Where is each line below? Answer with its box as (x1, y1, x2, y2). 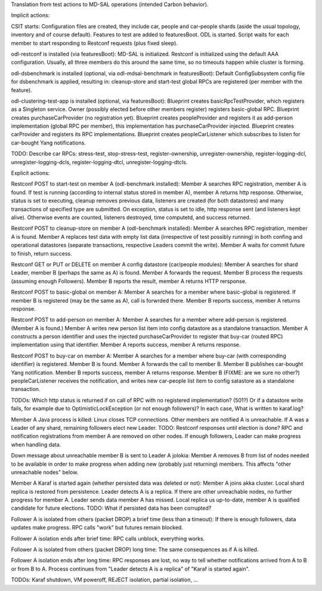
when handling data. (11, 441, 61, 448)
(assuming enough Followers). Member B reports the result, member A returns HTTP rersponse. (11, 278, 247, 285)
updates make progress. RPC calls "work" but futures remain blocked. (11, 524, 183, 531)
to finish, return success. (11, 250, 73, 257)
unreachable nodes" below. (11, 469, 79, 476)
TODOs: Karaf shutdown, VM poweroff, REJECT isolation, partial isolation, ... (11, 576, 198, 583)
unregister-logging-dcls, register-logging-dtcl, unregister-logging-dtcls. (11, 158, 188, 165)
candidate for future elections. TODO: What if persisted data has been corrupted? (11, 504, 212, 512)
